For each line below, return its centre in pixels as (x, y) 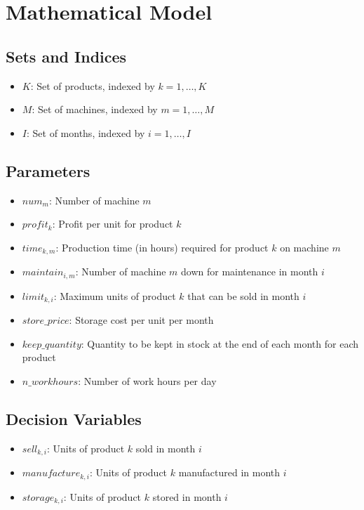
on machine (304, 247)
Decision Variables (74, 418)
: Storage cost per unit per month (141, 320)
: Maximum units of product (115, 295)
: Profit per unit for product (113, 224)
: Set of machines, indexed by (95, 109)
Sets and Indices (66, 56)
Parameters (48, 170)
